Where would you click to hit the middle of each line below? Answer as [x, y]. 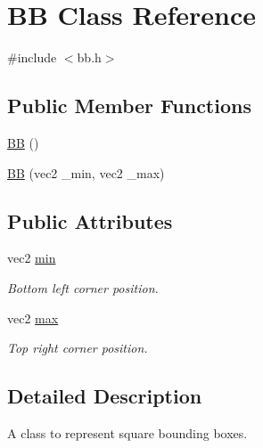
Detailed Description [105, 396]
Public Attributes [90, 220]
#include [32, 57]
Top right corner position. [78, 348]
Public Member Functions [129, 106]
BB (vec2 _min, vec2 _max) [86, 172]
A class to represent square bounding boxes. [127, 432]
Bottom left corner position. [83, 287]
